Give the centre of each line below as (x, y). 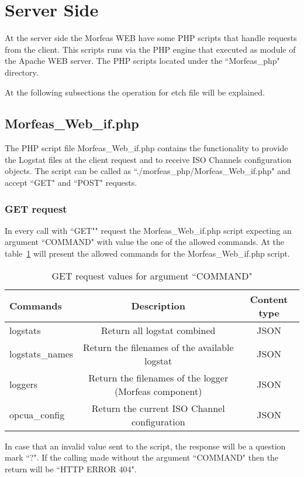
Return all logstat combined (158, 330)
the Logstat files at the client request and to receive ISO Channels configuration (148, 159)
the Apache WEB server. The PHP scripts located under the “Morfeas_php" (142, 61)
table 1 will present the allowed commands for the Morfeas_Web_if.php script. (147, 253)
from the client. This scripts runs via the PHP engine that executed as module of (150, 49)
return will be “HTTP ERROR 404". (71, 469)
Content (269, 299)
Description (158, 306)
